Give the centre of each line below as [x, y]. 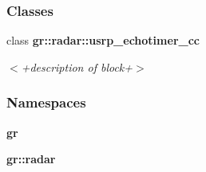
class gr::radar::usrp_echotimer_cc [103, 40]
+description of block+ [77, 66]
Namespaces [46, 102]
